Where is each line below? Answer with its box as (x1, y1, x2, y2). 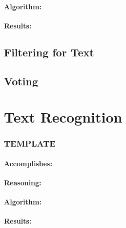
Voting (4, 73, 38, 88)
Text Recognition (4, 107, 123, 127)
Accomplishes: (4, 158, 52, 168)
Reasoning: (4, 177, 42, 187)
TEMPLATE (4, 137, 56, 150)
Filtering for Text (4, 44, 94, 59)
